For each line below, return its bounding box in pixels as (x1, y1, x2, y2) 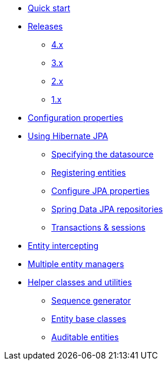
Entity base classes (51, 314, 126, 324)
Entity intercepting (28, 241, 99, 251)
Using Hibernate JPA (28, 131, 108, 141)
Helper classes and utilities (28, 277, 132, 287)
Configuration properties (28, 113, 123, 123)
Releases (28, 21, 63, 31)
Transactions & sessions (51, 222, 146, 232)
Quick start (28, 3, 70, 13)
